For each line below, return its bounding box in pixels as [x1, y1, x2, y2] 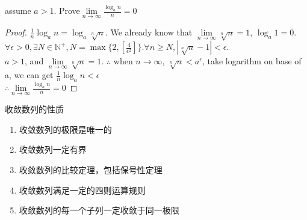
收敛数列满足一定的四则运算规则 [19, 183, 146, 196]
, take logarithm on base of [202, 55, 302, 67]
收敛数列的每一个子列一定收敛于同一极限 [19, 204, 179, 216]
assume [5, 4, 31, 17]
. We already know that [105, 26, 193, 38]
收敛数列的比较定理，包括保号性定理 [19, 163, 163, 176]
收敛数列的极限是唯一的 [19, 123, 112, 135]
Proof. [5, 26, 27, 38]
